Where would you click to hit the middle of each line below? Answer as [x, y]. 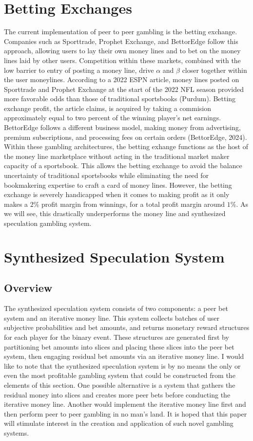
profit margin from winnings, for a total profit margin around [133, 204]
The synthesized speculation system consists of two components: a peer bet [116, 308]
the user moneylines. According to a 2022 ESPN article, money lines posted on [122, 79]
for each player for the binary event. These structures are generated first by [117, 337]
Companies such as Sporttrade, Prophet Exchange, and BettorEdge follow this [121, 41]
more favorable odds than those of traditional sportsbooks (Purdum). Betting [120, 99]
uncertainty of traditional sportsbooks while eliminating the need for [107, 175]
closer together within [214, 70]
